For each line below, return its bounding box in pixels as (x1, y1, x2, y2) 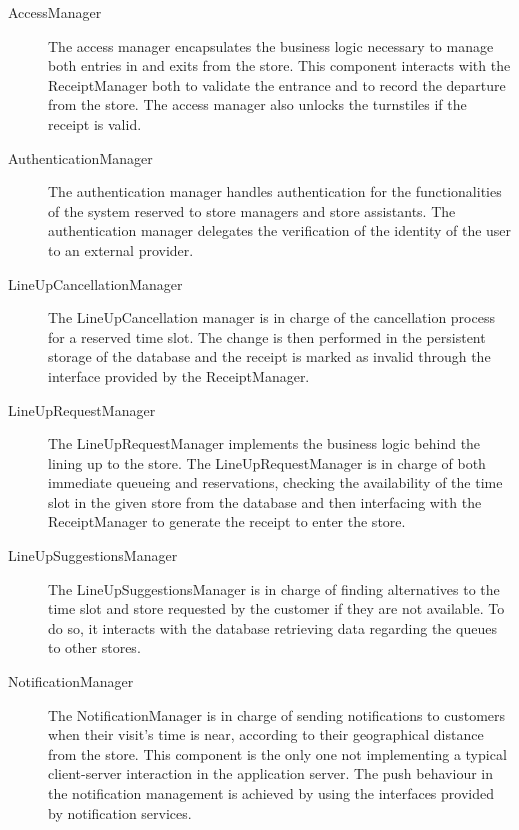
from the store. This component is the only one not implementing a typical (48, 743, 507, 764)
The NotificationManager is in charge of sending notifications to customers (48, 704, 506, 725)
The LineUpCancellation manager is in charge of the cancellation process (48, 307, 495, 328)
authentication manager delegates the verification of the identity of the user (48, 220, 512, 241)
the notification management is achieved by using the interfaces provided (48, 783, 494, 803)
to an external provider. (48, 239, 194, 260)
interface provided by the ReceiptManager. (48, 365, 310, 386)
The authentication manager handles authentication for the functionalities (48, 181, 502, 202)
